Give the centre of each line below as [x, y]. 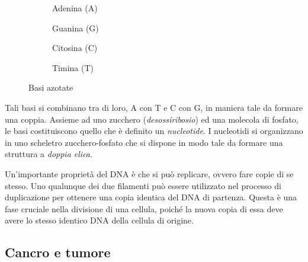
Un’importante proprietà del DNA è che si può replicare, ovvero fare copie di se [149, 173]
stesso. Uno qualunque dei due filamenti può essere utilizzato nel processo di [143, 185]
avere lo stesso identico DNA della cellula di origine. [99, 220]
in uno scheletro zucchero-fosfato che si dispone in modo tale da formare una [144, 142]
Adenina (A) [75, 8]
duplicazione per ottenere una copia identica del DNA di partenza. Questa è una [151, 197]
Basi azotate [51, 87]
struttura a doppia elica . [49, 154]
